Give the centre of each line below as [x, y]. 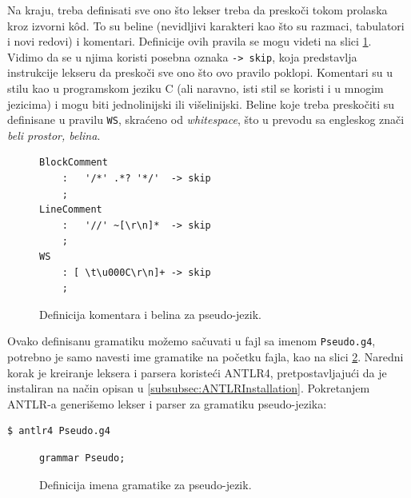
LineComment [71, 210]
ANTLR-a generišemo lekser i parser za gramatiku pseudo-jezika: [167, 403]
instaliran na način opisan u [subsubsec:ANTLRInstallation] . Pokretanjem [189, 388]
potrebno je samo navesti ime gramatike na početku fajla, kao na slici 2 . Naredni [205, 357]
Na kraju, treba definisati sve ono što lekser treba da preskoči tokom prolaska [198, 10]
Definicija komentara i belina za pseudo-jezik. [150, 314]
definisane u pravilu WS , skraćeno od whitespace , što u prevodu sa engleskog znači [206, 120]
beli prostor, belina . [54, 135]
